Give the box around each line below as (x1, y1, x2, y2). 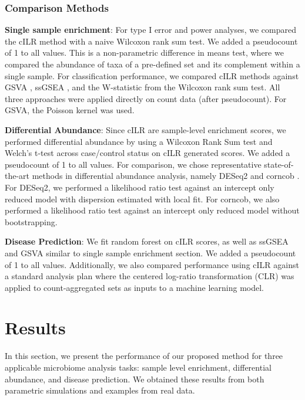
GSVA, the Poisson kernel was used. (5, 104, 135, 116)
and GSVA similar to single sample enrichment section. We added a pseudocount (5, 246, 296, 259)
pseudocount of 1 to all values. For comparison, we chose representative (5, 158, 262, 170)
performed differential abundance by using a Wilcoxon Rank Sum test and (5, 135, 273, 147)
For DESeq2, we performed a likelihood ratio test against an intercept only (5, 181, 274, 193)
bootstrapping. (5, 215, 58, 228)
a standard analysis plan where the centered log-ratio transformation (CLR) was (5, 270, 294, 282)
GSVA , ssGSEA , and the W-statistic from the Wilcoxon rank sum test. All (5, 81, 280, 93)
